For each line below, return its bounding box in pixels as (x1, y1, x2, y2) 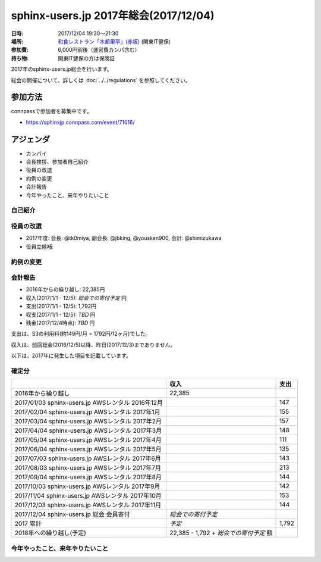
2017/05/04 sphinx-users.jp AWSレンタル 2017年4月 (14, 436, 162, 444)
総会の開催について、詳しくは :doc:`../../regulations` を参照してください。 (11, 76, 191, 83)
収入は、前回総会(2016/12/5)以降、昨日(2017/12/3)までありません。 (11, 341, 176, 348)
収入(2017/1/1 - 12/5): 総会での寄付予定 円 (26, 294, 127, 301)
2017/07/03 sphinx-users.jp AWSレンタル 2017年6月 (14, 454, 162, 463)
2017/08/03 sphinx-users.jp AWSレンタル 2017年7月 (14, 464, 162, 472)
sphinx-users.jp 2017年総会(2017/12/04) (11, 9, 215, 22)
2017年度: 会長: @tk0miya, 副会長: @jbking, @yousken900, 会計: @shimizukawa (26, 235, 222, 242)
